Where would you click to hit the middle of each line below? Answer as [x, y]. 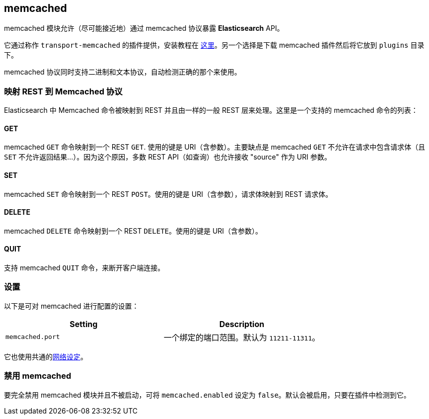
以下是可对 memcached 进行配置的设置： [71, 306]
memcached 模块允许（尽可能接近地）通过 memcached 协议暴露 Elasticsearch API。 [144, 28]
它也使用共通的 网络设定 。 [46, 356]
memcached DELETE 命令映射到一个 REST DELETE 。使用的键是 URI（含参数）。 [133, 231]
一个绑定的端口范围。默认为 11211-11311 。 [242, 337]
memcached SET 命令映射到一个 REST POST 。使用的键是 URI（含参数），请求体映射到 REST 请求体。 [168, 194]
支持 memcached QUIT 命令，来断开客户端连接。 [84, 268]
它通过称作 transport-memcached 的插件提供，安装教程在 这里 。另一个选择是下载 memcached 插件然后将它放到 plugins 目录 [214, 45]
